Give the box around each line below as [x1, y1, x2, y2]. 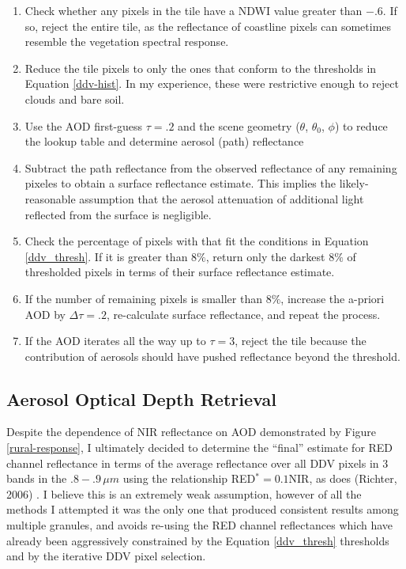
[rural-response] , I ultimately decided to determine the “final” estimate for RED [6, 439, 393, 456]
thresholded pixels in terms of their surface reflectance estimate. [24, 264, 335, 280]
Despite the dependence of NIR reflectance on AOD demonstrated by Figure [6, 423, 377, 440]
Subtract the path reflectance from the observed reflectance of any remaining [24, 159, 397, 176]
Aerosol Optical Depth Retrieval [6, 386, 276, 411]
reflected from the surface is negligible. [24, 206, 212, 222]
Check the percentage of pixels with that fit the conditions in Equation [24, 233, 369, 249]
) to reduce [334, 117, 388, 134]
